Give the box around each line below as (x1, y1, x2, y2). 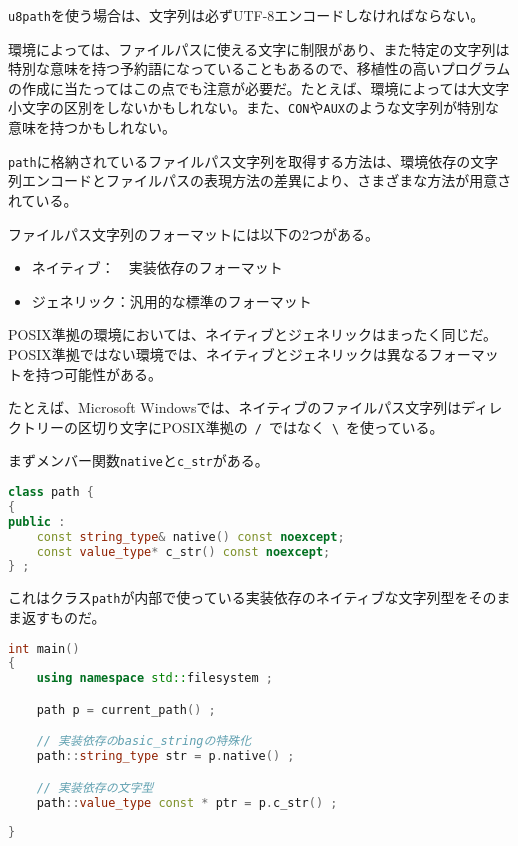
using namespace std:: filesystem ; (36, 671, 273, 686)
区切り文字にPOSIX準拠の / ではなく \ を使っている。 (77, 416, 444, 437)
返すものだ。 (21, 606, 106, 627)
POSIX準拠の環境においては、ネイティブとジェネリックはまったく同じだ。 (8, 324, 497, 345)
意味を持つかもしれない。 (8, 117, 176, 138)
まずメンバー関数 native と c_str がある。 (8, 450, 269, 471)
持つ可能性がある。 (35, 363, 162, 384)
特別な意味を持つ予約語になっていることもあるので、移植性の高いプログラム (8, 58, 511, 79)
